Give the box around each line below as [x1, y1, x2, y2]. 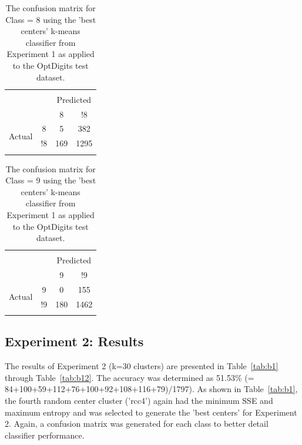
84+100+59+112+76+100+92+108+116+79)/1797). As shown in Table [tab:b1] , [5, 383, 298, 395]
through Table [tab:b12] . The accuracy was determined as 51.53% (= [5, 371, 254, 383]
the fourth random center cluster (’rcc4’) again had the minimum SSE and [5, 394, 273, 407]
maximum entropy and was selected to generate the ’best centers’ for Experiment [5, 406, 297, 418]
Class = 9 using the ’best [5, 174, 96, 186]
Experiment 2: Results [5, 332, 144, 350]
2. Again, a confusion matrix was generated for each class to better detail [5, 417, 269, 430]
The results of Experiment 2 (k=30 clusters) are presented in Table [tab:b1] [5, 360, 278, 372]
